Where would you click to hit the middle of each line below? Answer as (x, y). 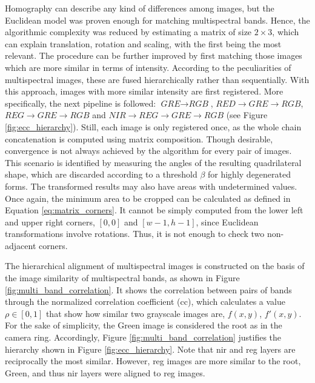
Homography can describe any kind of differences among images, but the (140, 8)
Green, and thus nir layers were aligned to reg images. (105, 372)
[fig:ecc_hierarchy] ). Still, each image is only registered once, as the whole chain (153, 126)
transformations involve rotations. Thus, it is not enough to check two (135, 234)
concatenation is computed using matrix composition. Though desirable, (139, 138)
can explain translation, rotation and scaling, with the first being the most (143, 43)
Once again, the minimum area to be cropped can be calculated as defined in (148, 198)
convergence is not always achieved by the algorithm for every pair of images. (148, 151)
